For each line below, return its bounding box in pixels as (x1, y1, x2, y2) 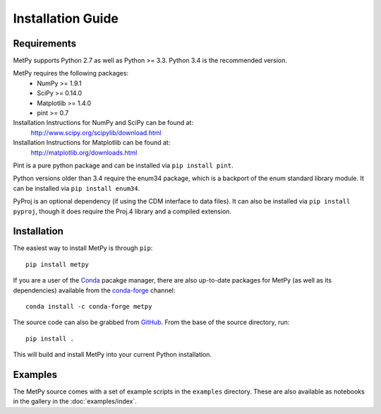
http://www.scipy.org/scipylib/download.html (30, 128, 162, 137)
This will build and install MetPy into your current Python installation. (13, 350, 212, 359)
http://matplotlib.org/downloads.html (30, 148, 138, 157)
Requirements (13, 37, 77, 49)
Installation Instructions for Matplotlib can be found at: (13, 138, 171, 147)
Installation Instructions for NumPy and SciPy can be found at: (13, 119, 194, 127)
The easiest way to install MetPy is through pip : (13, 244, 153, 252)
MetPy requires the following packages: (13, 69, 129, 78)
